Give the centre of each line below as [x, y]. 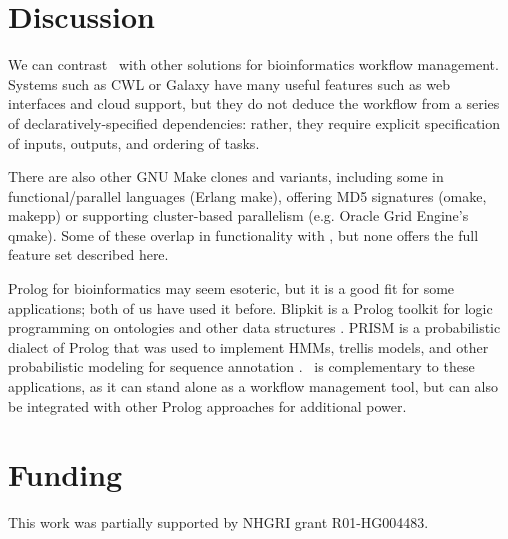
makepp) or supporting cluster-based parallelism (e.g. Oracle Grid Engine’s [238, 215]
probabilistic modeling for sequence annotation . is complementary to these [241, 366]
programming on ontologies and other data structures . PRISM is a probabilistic [254, 327]
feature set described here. [88, 254]
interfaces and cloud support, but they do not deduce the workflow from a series [254, 103]
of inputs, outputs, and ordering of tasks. [134, 142]
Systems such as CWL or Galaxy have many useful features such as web [229, 83]
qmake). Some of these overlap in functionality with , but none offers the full [243, 234]
